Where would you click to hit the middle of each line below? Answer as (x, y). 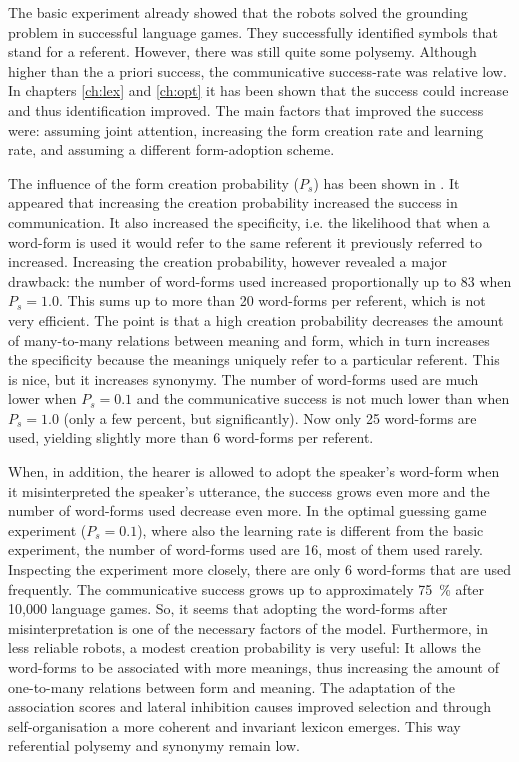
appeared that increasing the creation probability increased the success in (233, 202)
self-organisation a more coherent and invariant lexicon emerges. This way (234, 725)
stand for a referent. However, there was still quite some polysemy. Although (242, 51)
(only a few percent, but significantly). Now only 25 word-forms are (270, 417)
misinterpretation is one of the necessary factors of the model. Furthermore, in (248, 627)
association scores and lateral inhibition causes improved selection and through (249, 706)
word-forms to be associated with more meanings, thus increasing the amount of (253, 667)
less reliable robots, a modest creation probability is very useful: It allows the (244, 647)
